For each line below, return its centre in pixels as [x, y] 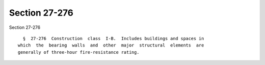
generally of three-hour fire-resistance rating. [79, 52]
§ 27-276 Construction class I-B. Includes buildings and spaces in [113, 38]
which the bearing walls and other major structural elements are [111, 45]
